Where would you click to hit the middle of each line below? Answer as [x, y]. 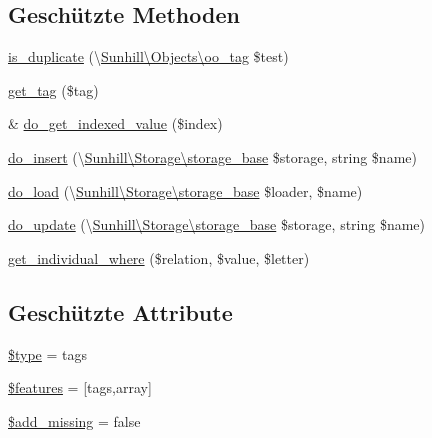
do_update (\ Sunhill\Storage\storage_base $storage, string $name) [217, 224]
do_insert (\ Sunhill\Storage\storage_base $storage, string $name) [212, 156]
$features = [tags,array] [80, 387]
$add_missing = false [74, 420]
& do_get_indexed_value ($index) [115, 123]
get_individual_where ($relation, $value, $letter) [159, 257]
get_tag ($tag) [53, 89]
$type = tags [48, 353]
